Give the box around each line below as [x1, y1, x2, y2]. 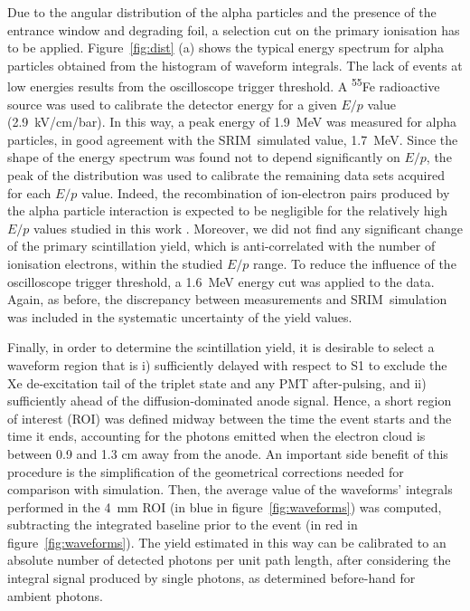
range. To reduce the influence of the [253, 253, 456, 272]
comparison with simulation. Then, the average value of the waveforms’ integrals [7, 480, 453, 499]
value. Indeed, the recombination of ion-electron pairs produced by [80, 183, 450, 202]
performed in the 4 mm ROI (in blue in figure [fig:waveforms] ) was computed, [7, 497, 442, 516]
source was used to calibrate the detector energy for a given [7, 94, 337, 113]
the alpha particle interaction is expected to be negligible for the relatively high [7, 201, 448, 220]
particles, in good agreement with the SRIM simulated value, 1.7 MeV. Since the [7, 129, 458, 148]
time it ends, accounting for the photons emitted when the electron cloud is [7, 426, 426, 445]
